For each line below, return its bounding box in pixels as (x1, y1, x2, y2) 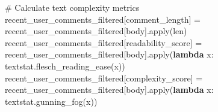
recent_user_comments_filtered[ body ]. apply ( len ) (5, 25, 187, 37)
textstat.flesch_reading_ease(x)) (5, 59, 125, 72)
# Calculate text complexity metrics (5, 1, 140, 13)
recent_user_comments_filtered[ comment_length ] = (5, 13, 201, 25)
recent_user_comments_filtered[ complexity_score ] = (5, 71, 203, 84)
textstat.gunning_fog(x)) (5, 95, 98, 107)
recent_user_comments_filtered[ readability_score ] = (5, 36, 202, 49)
